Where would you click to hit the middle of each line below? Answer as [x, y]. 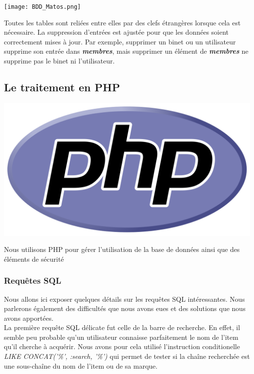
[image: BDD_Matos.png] [42, 7]
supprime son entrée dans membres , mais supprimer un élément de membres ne [126, 51]
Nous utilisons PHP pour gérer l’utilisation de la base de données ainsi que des [122, 249]
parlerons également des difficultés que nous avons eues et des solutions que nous [125, 308]
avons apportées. [29, 318]
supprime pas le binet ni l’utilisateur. [59, 61]
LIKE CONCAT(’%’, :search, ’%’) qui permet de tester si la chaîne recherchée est [127, 356]
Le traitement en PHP [62, 87]
